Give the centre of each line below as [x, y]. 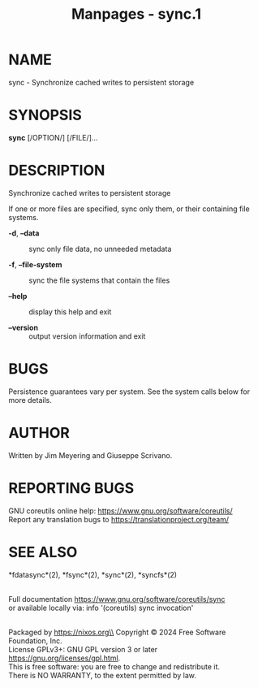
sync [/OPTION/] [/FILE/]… [53, 137]
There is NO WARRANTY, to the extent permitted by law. [103, 675]
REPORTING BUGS [71, 488]
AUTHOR [39, 433]
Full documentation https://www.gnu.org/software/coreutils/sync [117, 599]
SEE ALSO [43, 552]
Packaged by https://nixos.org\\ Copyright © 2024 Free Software [117, 632]
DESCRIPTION [57, 171]
